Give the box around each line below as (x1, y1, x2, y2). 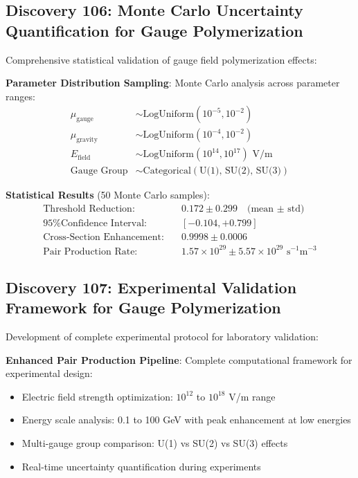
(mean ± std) (247, 203, 305, 214)
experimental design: (6, 366, 93, 380)
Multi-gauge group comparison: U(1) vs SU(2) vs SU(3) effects (21, 436, 288, 450)
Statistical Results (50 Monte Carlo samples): (6, 187, 210, 202)
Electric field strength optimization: (21, 389, 173, 403)
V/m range (229, 389, 276, 403)
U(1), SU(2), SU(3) (199, 166, 281, 176)
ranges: (6, 89, 35, 103)
